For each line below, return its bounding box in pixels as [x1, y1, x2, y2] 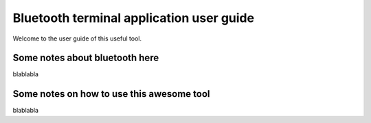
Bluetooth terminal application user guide [12, 10, 254, 25]
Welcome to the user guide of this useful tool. [12, 34, 142, 43]
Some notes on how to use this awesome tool [12, 88, 210, 100]
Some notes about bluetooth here [12, 52, 159, 64]
